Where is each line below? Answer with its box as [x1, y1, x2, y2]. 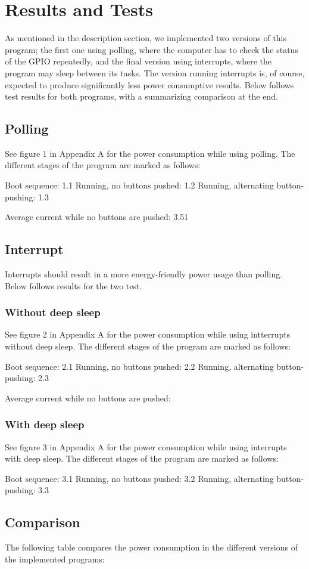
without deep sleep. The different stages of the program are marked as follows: [5, 340, 291, 352]
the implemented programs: [5, 552, 105, 565]
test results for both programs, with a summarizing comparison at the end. [5, 90, 278, 103]
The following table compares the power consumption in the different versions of [5, 541, 298, 553]
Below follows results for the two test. [5, 279, 142, 292]
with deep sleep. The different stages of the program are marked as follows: [5, 452, 279, 465]
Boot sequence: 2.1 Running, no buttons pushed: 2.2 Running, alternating [5, 360, 274, 372]
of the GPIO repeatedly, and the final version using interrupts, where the [5, 55, 271, 67]
